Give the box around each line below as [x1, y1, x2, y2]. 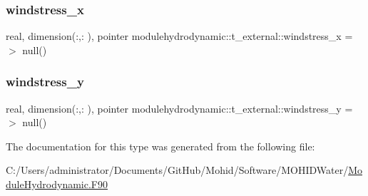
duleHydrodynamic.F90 [6, 177, 108, 191]
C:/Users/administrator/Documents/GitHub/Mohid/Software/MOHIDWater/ [6, 163, 349, 177]
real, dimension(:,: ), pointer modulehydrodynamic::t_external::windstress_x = [6, 29, 353, 43]
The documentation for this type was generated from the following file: [6, 138, 315, 153]
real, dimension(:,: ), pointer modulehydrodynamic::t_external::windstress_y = [6, 100, 353, 115]
